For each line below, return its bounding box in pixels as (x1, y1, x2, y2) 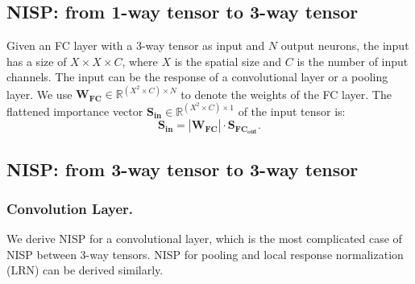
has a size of (6, 52, 67, 69)
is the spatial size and (174, 52, 282, 69)
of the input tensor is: (238, 102, 346, 119)
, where (122, 52, 158, 69)
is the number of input (297, 52, 409, 69)
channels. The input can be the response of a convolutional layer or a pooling (6, 68, 388, 85)
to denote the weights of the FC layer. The (181, 85, 392, 102)
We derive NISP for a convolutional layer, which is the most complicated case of (6, 230, 402, 247)
